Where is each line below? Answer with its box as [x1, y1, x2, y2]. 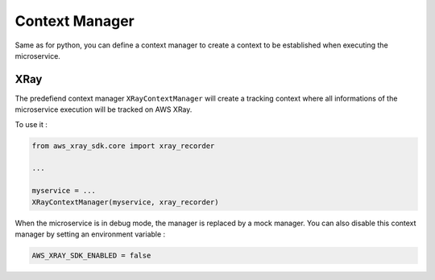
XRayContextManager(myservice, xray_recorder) [31, 197, 219, 207]
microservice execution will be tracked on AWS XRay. [14, 105, 193, 114]
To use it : [14, 119, 48, 129]
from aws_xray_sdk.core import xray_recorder [31, 141, 215, 150]
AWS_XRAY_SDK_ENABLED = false [31, 250, 151, 260]
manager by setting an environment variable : [14, 229, 166, 239]
